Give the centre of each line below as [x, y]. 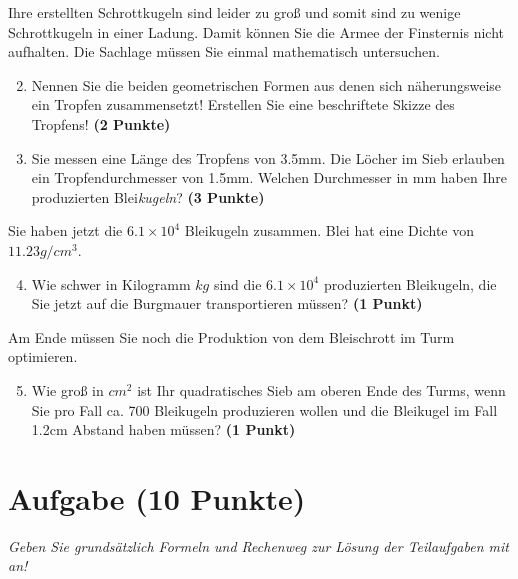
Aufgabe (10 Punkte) [157, 497]
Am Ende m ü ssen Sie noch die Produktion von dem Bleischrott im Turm [231, 336]
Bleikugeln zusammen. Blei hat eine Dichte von [329, 230]
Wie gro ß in [67, 389]
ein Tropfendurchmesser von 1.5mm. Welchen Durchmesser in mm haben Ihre [269, 177]
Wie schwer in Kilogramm [111, 283]
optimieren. [43, 356]
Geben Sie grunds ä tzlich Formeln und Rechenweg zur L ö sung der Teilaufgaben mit [258, 545]
